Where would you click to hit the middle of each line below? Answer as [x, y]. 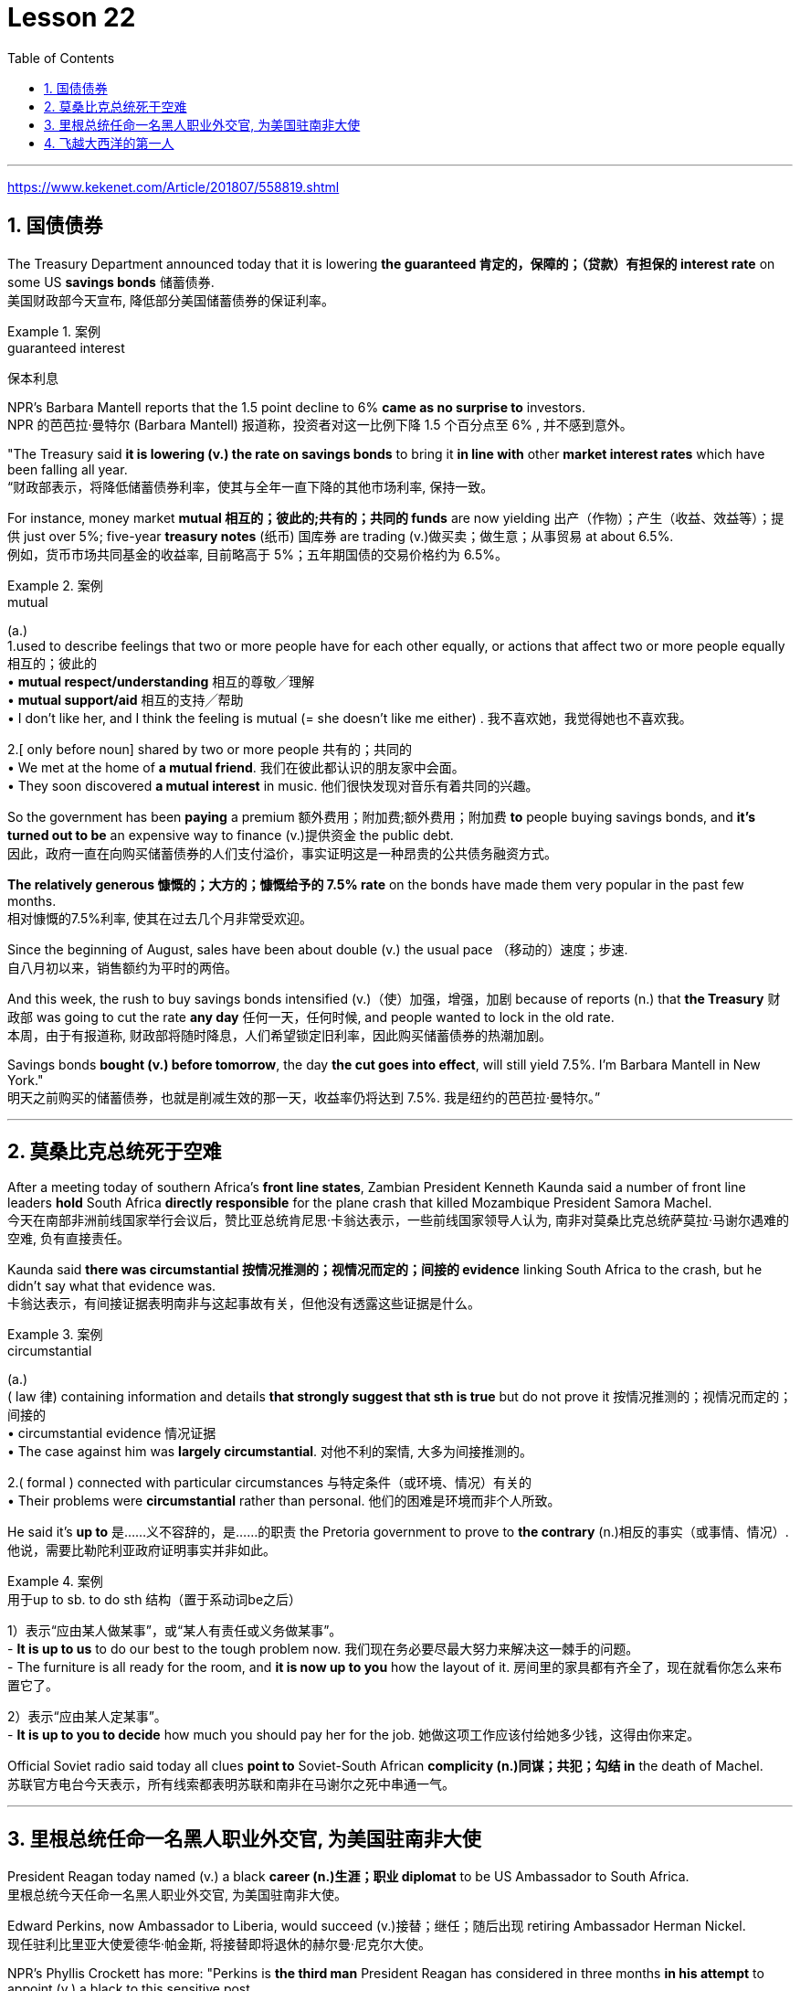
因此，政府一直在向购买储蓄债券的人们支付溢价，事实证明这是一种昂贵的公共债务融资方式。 [282, 853]
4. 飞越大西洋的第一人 [109, 143]
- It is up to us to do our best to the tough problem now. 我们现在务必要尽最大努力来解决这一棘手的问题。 [323, 1649]
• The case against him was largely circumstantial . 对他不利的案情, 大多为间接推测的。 [270, 1452]
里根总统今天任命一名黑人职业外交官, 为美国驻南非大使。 [177, 1895]
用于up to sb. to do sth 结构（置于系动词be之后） [155, 1600]
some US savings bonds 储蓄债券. [111, 282]
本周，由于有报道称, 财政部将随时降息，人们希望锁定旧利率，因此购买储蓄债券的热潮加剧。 [279, 1035]
